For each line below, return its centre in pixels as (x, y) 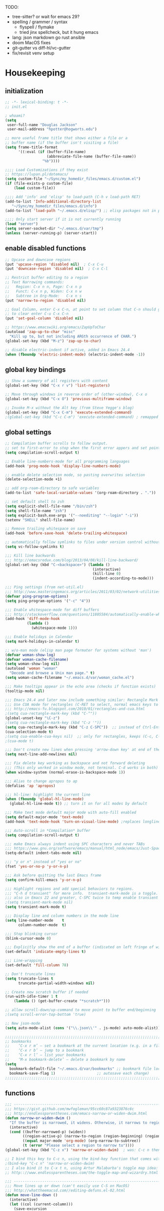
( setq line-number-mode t (35, 920)
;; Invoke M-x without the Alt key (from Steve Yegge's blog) (70, 408)
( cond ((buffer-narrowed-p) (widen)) (48, 1132)
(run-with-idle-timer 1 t (31, 997)
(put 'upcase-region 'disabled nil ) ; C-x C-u (54, 264)
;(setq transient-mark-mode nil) (39, 902)
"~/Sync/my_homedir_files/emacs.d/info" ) (54, 206)
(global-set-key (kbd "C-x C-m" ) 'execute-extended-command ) (69, 412)
